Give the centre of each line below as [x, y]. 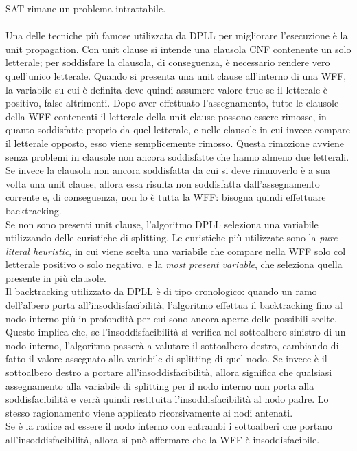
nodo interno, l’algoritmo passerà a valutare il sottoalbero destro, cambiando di [172, 345]
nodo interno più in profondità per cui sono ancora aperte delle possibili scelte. [171, 318]
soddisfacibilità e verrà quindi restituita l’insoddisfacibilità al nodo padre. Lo [167, 399]
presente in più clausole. [56, 277]
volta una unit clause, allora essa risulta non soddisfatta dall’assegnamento [163, 183]
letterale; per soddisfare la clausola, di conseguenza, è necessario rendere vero [168, 62]
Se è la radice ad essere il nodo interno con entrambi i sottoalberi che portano [169, 426]
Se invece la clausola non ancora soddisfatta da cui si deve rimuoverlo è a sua [168, 170]
